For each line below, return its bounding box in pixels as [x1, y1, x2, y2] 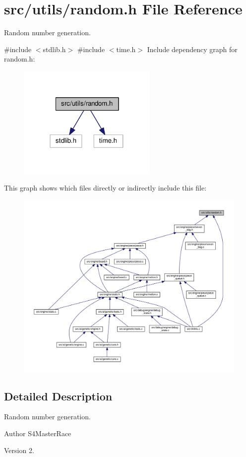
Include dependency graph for [147, 44, 238, 54]
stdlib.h [43, 44, 66, 54]
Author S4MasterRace [4, 428, 71, 438]
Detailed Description [4, 388, 113, 403]
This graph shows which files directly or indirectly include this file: [4, 183, 207, 193]
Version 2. [4, 445, 34, 455]
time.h [116, 44, 136, 54]
